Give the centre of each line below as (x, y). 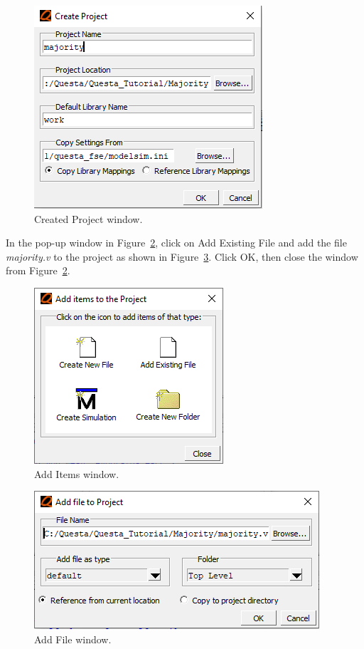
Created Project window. (89, 218)
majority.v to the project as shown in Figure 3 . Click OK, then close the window (182, 256)
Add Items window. (77, 473)
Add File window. (73, 639)
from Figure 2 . (38, 270)
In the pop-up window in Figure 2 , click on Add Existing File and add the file (176, 243)
